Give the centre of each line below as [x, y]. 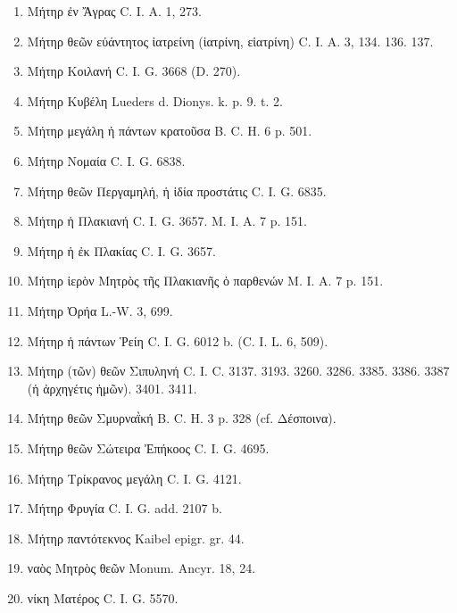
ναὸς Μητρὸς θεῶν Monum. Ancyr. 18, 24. [141, 568]
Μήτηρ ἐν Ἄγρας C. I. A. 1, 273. [114, 11]
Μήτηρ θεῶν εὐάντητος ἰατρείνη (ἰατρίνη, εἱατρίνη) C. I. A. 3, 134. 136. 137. [230, 41]
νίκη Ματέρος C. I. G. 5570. [103, 597]
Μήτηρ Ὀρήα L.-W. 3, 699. [100, 310]
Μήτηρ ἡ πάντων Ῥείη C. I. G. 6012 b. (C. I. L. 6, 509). [178, 340]
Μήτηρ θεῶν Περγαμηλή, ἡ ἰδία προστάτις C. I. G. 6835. [177, 191]
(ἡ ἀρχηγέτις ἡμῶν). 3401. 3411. [112, 388]
